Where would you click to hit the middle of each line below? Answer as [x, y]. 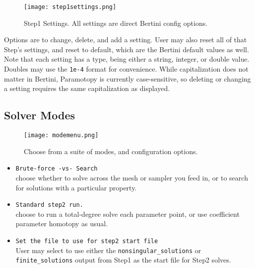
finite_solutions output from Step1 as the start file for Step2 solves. [123, 260]
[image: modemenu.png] [61, 135]
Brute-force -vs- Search [57, 169]
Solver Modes [40, 115]
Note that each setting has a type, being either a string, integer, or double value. [127, 59]
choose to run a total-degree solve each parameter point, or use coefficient [127, 214]
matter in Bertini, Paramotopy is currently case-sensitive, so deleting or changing [127, 78]
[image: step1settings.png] [70, 7]
